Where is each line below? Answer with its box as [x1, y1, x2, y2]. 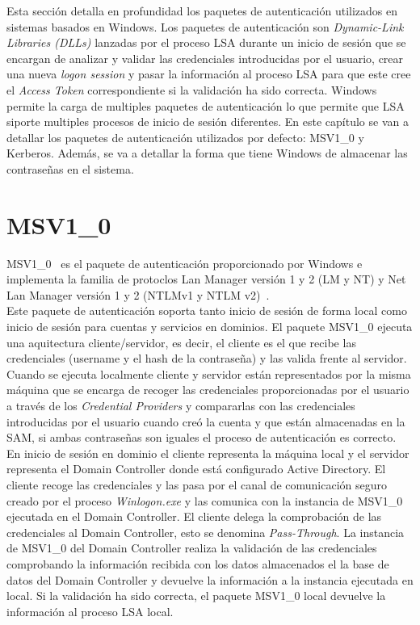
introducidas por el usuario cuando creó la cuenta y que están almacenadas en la [6, 413, 405, 430]
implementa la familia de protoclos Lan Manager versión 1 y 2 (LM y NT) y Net [6, 271, 406, 287]
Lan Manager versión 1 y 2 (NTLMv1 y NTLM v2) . [6, 286, 270, 303]
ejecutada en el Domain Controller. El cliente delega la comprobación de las [6, 508, 382, 525]
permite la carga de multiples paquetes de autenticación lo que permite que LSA [6, 97, 405, 114]
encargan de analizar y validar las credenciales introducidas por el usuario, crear [6, 49, 404, 66]
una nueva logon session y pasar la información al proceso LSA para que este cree [6, 65, 411, 82]
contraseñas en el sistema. [6, 160, 134, 177]
